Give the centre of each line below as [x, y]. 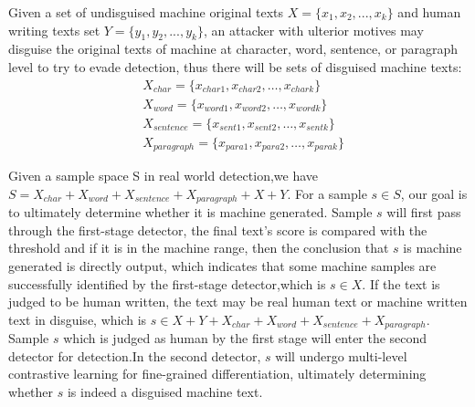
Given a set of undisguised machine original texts [146, 12]
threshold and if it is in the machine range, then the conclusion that [199, 248]
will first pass [424, 212]
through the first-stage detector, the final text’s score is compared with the [218, 230]
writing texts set [54, 30]
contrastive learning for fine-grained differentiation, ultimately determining [217, 374]
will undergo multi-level [341, 355]
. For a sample [327, 193]
